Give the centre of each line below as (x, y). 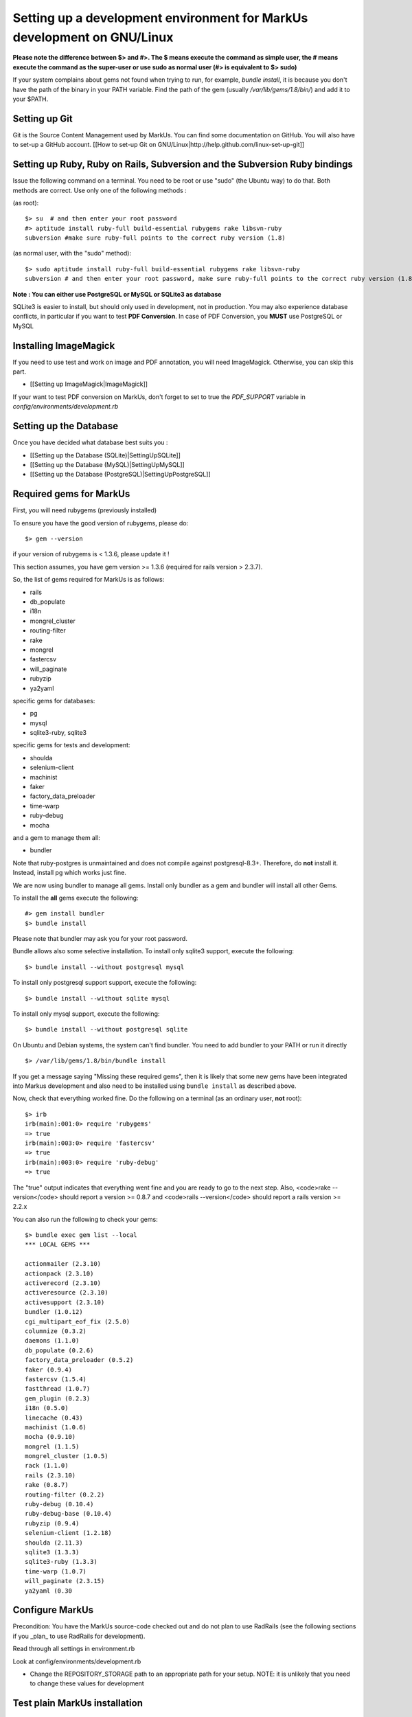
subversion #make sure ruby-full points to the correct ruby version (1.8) (155, 238)
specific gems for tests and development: (71, 745)
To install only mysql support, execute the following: (86, 1014)
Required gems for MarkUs (71, 494)
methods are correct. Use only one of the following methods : (100, 190)
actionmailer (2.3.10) (63, 1264)
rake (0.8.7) (47, 1485)
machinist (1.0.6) (56, 1427)
